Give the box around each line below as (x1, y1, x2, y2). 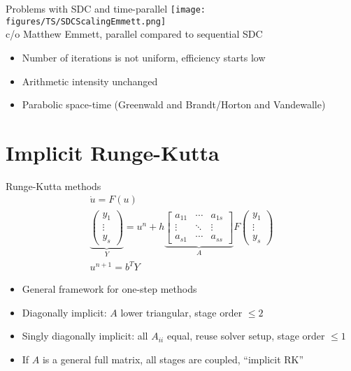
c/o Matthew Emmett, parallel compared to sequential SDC (6, 27, 263, 41)
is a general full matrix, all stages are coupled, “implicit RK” (42, 351, 304, 366)
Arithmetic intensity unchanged (22, 73, 158, 88)
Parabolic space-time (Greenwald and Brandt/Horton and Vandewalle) (22, 97, 326, 112)
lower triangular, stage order (120, 305, 243, 319)
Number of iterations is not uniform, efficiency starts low (22, 50, 266, 64)
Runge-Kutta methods (6, 178, 101, 193)
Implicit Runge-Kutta (6, 138, 220, 166)
